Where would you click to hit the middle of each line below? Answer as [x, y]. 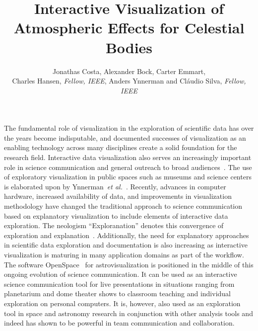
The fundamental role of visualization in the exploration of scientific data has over [129, 128]
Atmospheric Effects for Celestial [129, 28]
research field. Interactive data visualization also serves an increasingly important [128, 157]
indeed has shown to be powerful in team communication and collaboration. [119, 323]
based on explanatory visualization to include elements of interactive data [116, 215]
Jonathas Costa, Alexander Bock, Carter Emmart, [129, 71]
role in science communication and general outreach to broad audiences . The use [128, 167]
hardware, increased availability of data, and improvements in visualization [118, 196]
